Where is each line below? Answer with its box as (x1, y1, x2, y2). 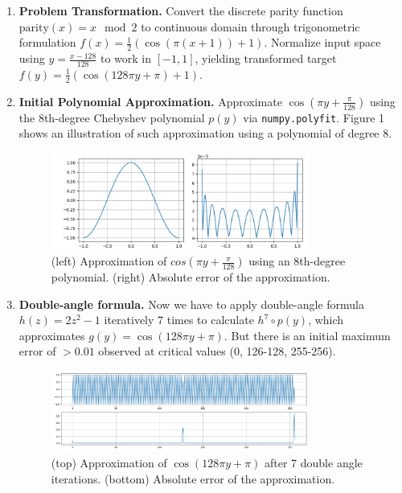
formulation (18, 34, 76, 51)
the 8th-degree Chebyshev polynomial (18, 109, 205, 125)
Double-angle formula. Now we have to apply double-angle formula (18, 295, 365, 312)
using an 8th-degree (248, 253, 346, 269)
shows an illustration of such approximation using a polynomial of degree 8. (18, 125, 392, 142)
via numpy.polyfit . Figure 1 (243, 109, 385, 125)
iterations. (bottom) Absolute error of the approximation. (51, 470, 335, 487)
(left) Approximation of (51, 253, 167, 269)
